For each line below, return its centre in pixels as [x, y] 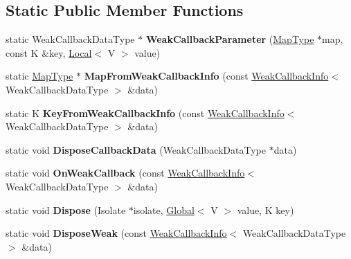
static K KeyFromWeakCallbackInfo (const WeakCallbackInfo [145, 113]
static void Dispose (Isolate [66, 209]
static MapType [39, 76]
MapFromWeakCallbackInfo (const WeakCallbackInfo [206, 76]
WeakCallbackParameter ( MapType [230, 39]
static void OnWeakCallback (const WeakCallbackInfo [125, 173]
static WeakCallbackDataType [70, 39]
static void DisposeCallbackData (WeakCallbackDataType [136, 149]
